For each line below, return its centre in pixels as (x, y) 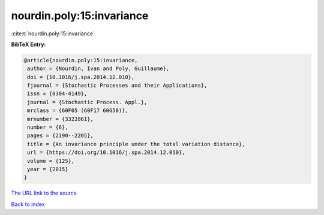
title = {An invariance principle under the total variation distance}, (136, 144)
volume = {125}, (51, 161)
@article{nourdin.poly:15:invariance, (81, 60)
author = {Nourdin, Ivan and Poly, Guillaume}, (98, 69)
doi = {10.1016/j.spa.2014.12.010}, (81, 77)
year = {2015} (48, 169)
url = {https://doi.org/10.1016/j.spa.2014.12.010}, (106, 152)
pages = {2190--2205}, (61, 136)
